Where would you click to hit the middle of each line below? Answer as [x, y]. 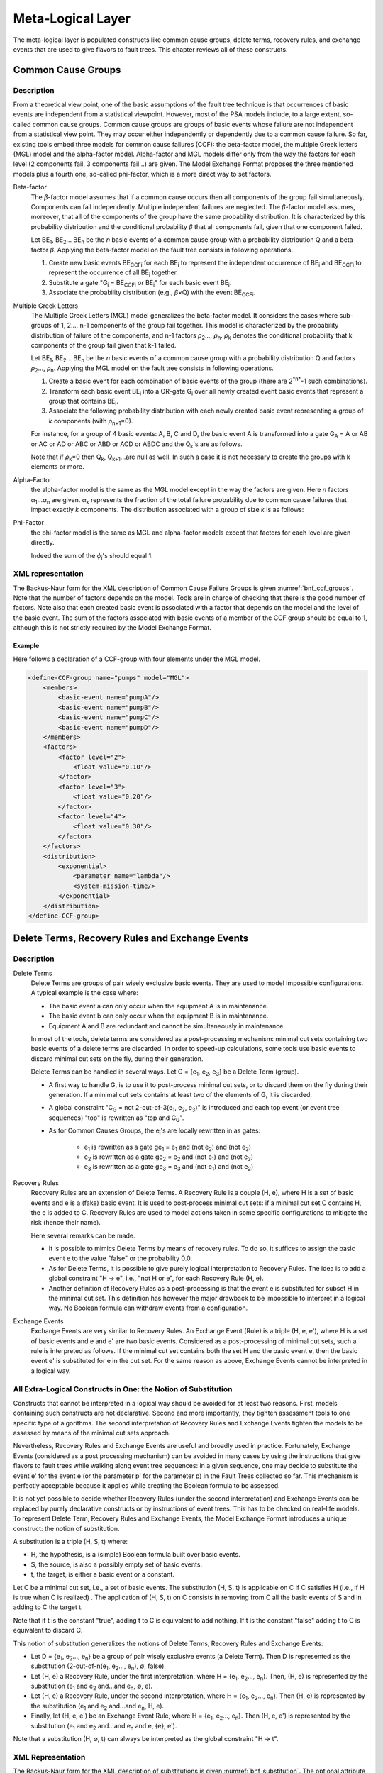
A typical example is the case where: [84, 993]
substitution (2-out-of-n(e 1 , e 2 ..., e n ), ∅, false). [99, 1667]
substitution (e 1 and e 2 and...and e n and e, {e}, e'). [104, 1727]
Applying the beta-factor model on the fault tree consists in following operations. [175, 250]
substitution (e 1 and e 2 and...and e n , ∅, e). [91, 1686]
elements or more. [57, 467]
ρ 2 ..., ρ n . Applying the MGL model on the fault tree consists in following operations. [152, 369]
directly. [43, 543]
